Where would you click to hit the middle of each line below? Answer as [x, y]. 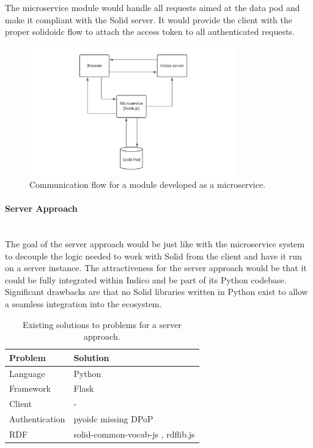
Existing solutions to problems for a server [102, 324]
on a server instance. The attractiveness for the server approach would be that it [156, 268]
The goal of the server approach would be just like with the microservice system [155, 244]
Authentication [37, 419]
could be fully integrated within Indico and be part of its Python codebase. [146, 279]
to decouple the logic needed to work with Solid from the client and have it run [153, 256]
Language [27, 373]
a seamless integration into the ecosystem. [83, 303]
